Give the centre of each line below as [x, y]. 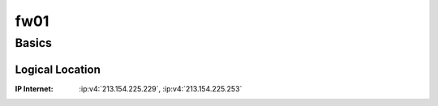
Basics [34, 43]
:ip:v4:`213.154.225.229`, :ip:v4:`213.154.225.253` [161, 88]
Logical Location [58, 69]
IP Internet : [34, 88]
